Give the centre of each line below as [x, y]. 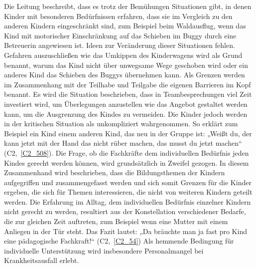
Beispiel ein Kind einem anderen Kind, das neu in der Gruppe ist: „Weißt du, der [128, 133]
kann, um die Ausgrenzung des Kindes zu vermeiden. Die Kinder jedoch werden [126, 114]
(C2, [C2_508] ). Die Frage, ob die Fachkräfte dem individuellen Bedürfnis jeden [127, 152]
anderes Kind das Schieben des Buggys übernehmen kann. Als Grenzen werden [125, 75]
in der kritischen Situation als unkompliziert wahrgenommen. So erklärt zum [121, 124]
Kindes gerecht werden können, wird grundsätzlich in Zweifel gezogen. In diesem [127, 162]
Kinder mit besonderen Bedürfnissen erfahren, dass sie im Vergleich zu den [118, 16]
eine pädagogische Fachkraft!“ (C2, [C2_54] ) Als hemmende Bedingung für [119, 241]
